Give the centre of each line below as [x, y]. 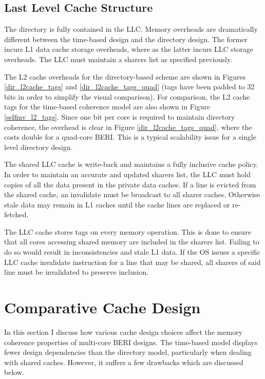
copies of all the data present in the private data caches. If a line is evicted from [130, 184]
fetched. [16, 214]
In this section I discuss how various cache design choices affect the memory [124, 331]
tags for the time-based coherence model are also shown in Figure [107, 107]
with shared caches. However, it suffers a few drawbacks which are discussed [124, 362]
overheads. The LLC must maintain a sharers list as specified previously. [118, 59]
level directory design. [39, 147]
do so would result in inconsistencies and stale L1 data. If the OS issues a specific [132, 252]
